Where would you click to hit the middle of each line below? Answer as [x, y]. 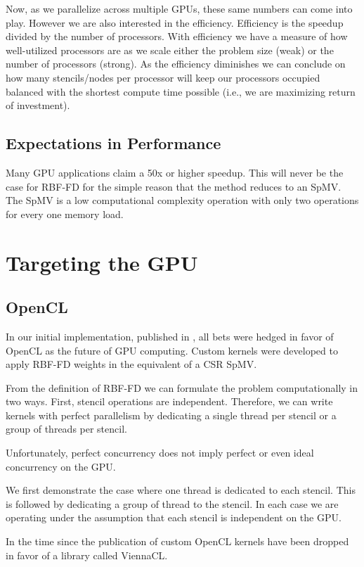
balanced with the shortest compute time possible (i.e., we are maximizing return [181, 91]
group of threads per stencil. [66, 429]
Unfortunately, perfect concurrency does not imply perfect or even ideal [160, 453]
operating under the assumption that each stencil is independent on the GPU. [174, 517]
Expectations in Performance [113, 143]
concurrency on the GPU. [61, 466]
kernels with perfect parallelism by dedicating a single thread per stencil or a [171, 415]
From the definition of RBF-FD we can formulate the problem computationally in [182, 387]
